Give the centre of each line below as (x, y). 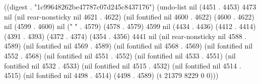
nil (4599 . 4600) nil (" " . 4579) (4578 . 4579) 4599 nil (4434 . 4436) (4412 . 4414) (130, 26)
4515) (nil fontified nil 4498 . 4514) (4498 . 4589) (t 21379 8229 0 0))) (111, 75)
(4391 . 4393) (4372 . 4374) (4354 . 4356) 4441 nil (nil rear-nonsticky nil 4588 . (125, 36)
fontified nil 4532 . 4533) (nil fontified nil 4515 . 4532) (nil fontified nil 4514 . (123, 65)
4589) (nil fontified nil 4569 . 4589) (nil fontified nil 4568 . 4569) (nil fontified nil (128, 46)
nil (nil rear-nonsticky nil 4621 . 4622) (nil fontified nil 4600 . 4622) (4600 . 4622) (129, 16)
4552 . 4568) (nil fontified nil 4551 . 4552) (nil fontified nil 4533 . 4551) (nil (120, 55)
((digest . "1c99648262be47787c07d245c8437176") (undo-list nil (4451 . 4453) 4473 (130, 6)
